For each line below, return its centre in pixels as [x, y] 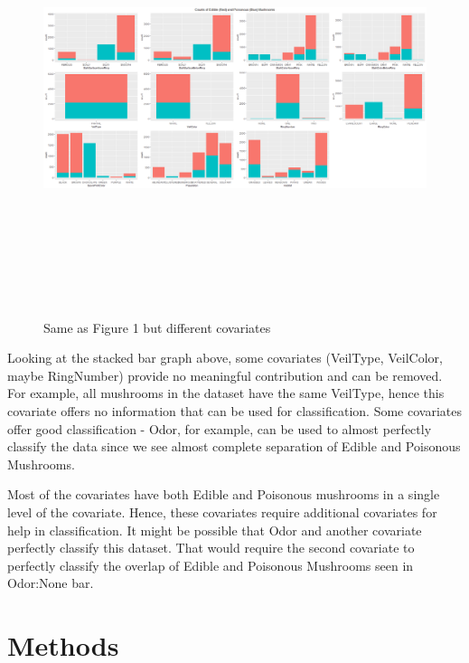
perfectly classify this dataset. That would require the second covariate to [211, 548]
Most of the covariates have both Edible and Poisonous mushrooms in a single [224, 494]
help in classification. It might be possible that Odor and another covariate [215, 530]
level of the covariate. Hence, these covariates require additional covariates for [222, 511]
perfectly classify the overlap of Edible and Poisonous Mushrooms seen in [211, 565]
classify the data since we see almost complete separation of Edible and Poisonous [234, 446]
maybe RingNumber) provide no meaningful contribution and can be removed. [225, 375]
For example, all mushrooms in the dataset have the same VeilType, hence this [226, 393]
